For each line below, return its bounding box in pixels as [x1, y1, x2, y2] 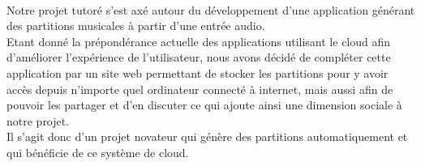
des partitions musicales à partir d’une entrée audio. [6, 17, 265, 34]
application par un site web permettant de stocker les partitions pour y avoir [6, 64, 389, 81]
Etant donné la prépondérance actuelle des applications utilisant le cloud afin [6, 32, 391, 49]
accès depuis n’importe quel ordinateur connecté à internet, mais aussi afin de [6, 80, 393, 97]
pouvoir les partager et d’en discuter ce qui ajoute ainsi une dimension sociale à [6, 96, 402, 113]
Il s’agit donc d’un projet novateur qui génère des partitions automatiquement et [6, 128, 408, 145]
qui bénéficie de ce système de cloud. [6, 143, 189, 160]
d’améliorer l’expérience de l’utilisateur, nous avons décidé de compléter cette [6, 49, 391, 66]
